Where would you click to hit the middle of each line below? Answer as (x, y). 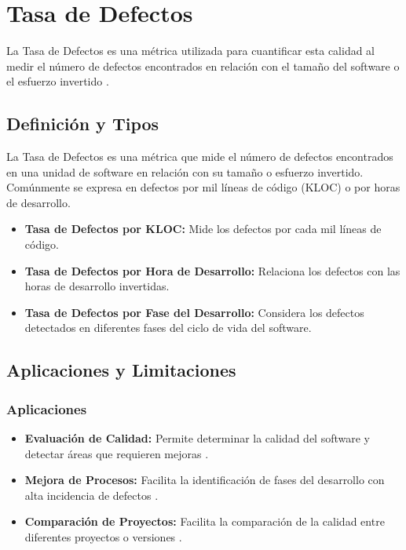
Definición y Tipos (83, 124)
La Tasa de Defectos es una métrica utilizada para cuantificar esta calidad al (190, 51)
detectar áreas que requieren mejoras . (117, 453)
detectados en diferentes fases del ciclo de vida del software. (168, 328)
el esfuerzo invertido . (58, 81)
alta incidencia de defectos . (91, 495)
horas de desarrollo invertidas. (97, 286)
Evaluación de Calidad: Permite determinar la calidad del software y (197, 438)
